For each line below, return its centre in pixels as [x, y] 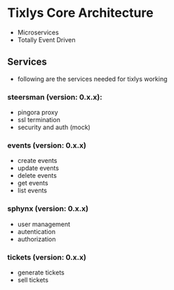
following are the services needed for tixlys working [92, 79]
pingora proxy [38, 112]
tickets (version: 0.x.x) [47, 257]
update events [38, 168]
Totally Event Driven [46, 39]
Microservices [38, 32]
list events [32, 190]
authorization [36, 239]
